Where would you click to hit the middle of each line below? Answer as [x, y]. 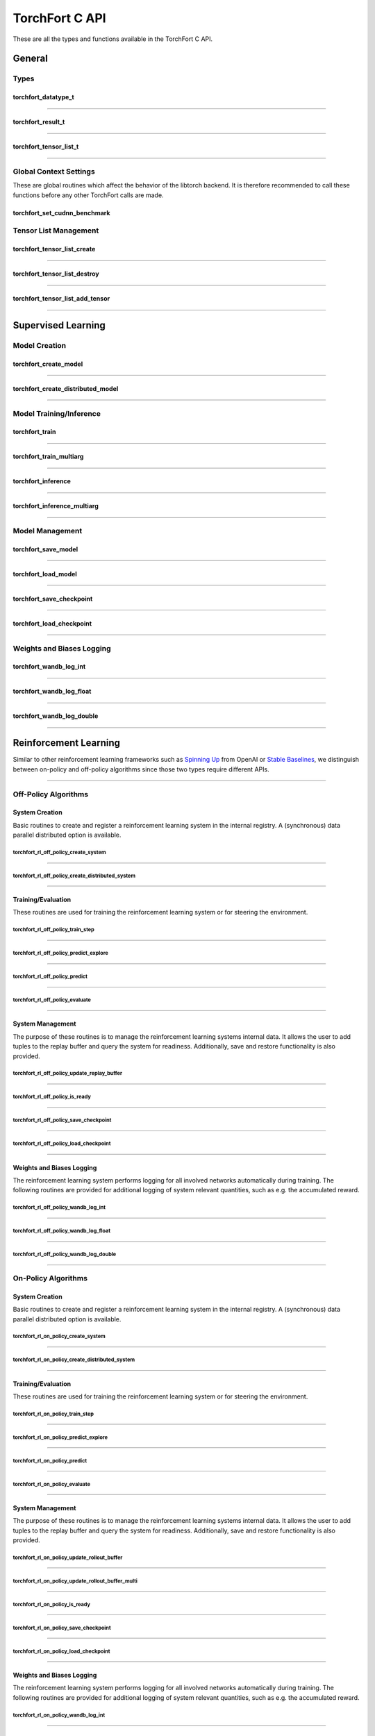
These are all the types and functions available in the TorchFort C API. [113, 39]
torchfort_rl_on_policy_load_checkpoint [61, 1651]
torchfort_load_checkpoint [52, 623]
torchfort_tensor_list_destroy [56, 274]
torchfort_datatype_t [43, 97]
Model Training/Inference [57, 413]
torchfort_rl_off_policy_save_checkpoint [62, 1120]
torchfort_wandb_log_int [49, 667]
